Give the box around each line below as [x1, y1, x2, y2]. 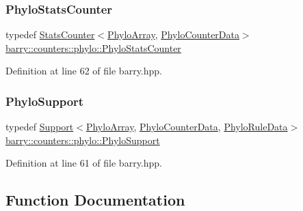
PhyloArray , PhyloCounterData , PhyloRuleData [85, 119, 288, 134]
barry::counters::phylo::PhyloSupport [5, 132, 160, 147]
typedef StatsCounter [5, 27, 95, 42]
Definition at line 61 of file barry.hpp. [5, 156, 162, 170]
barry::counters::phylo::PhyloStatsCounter [5, 40, 181, 55]
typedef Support [5, 119, 74, 134]
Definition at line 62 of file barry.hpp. [5, 64, 162, 78]
